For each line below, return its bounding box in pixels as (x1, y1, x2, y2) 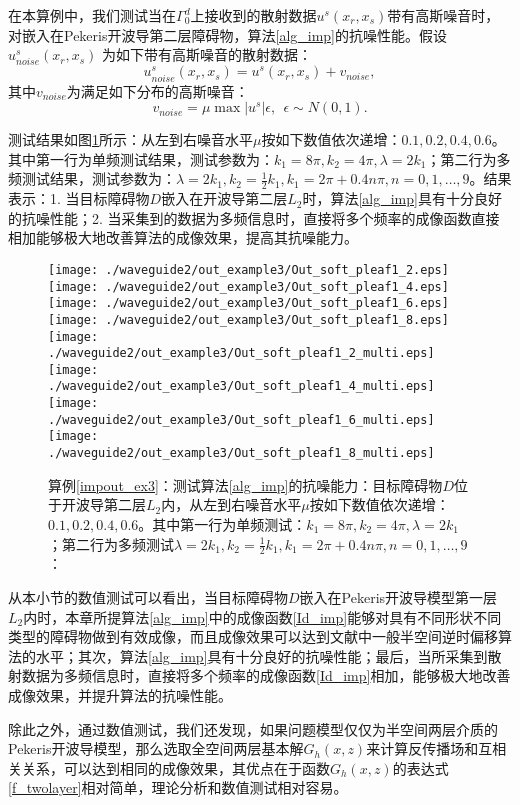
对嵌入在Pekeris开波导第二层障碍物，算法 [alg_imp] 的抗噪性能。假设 (8, 24, 447, 45)
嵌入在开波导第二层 (161, 188, 288, 209)
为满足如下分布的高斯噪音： (66, 80, 249, 101)
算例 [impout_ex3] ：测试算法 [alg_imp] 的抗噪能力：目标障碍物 (48, 474, 443, 495)
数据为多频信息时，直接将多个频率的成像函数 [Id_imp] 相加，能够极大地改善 (21, 665, 511, 686)
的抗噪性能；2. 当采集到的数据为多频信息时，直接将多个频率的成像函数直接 (8, 207, 500, 228)
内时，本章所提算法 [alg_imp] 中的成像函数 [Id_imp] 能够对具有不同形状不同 (23, 606, 502, 627)
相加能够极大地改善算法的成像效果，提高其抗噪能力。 (8, 227, 358, 248)
